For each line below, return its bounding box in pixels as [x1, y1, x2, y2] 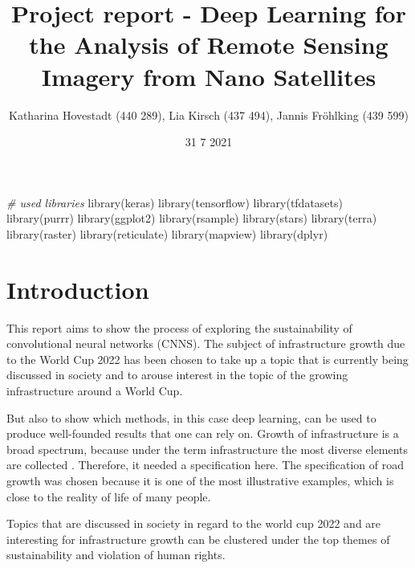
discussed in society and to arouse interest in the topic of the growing [6, 366, 348, 383]
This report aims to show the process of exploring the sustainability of [6, 319, 352, 336]
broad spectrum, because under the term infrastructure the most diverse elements [6, 440, 409, 457]
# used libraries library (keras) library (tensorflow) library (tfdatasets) [6, 194, 343, 210]
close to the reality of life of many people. [6, 488, 211, 505]
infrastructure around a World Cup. [6, 382, 183, 398]
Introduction [6, 272, 149, 305]
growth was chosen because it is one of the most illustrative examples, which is [6, 472, 394, 488]
